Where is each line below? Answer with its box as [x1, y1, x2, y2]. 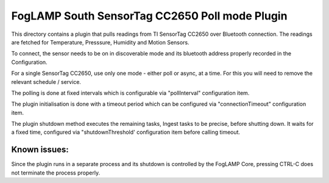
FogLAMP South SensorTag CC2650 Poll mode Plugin [11, 9, 288, 22]
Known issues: [11, 145, 69, 155]
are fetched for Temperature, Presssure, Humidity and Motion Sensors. [11, 38, 189, 46]
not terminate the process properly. [11, 169, 101, 176]
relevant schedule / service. [11, 78, 82, 85]
